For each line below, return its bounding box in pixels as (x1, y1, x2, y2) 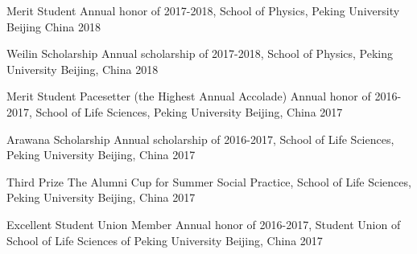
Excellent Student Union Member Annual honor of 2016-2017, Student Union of (6, 215, 401, 232)
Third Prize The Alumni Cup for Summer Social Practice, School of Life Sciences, (6, 173, 411, 190)
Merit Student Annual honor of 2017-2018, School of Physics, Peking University (6, 2, 400, 18)
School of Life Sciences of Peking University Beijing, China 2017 (6, 231, 323, 248)
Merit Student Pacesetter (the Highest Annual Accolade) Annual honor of (6, 88, 371, 104)
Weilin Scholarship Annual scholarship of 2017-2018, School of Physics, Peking (6, 45, 394, 62)
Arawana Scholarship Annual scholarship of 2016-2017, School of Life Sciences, (6, 130, 394, 147)
